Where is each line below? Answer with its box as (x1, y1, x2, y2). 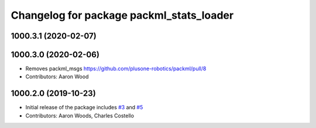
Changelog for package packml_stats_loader (11, 9, 234, 22)
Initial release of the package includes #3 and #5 (25, 104, 143, 111)
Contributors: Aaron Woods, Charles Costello (25, 112, 135, 119)
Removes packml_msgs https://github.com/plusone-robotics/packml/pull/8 (25, 65, 207, 72)
